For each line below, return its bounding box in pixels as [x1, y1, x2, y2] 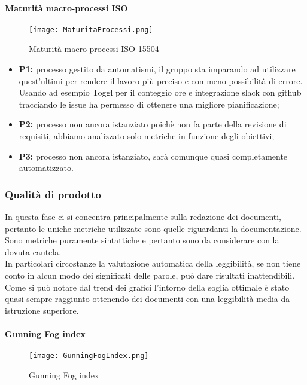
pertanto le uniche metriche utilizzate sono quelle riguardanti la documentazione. [5, 222, 302, 234]
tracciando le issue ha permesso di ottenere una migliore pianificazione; [19, 97, 279, 110]
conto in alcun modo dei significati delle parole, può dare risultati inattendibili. [5, 268, 295, 281]
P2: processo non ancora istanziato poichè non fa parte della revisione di [19, 118, 287, 130]
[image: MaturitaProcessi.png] [29, 25, 153, 34]
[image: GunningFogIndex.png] [29, 352, 149, 360]
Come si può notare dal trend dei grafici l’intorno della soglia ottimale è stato [5, 280, 290, 293]
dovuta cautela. [5, 245, 62, 258]
